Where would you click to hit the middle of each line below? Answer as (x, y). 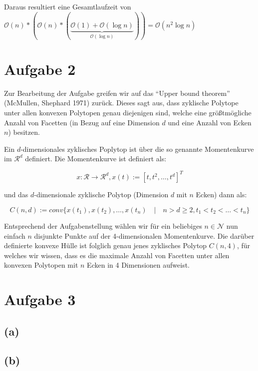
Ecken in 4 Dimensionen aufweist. (138, 265)
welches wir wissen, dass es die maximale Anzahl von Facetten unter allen (117, 255)
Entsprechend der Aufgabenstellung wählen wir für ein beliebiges (103, 225)
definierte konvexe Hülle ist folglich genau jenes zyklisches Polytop (106, 245)
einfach (15, 235)
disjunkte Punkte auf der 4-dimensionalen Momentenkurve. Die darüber (144, 235)
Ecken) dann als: (221, 194)
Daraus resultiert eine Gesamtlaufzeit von (68, 6)
